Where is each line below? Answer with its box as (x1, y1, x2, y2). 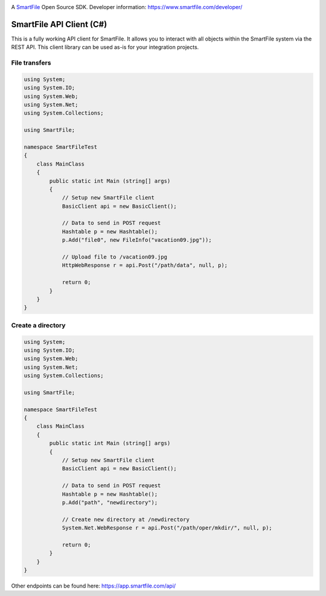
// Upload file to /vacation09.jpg (62, 254, 167, 261)
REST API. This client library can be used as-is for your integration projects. (11, 44, 199, 51)
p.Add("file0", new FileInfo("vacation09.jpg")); (62, 236, 212, 244)
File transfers (11, 59, 51, 67)
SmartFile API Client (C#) (11, 19, 107, 30)
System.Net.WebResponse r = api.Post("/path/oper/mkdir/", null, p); (62, 525, 273, 531)
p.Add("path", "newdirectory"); (62, 499, 158, 506)
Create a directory (11, 321, 66, 329)
